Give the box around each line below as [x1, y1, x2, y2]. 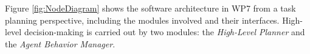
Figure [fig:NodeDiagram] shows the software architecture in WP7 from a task [5, 2, 296, 14]
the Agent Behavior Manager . [5, 37, 115, 50]
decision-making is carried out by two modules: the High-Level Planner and [24, 25, 305, 38]
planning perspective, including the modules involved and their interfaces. [5, 13, 280, 26]
